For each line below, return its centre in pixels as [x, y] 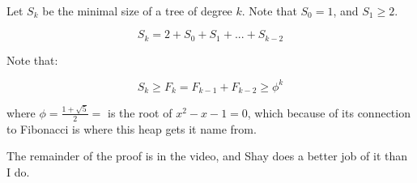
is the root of [140, 112]
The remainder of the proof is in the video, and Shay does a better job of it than [207, 156]
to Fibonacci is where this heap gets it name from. [132, 128]
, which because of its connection [329, 112]
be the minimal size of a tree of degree [137, 10]
